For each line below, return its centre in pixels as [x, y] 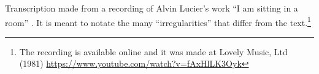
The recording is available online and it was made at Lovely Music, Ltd [153, 51]
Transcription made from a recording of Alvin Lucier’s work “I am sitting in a [152, 8]
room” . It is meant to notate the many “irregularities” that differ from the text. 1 [158, 21]
